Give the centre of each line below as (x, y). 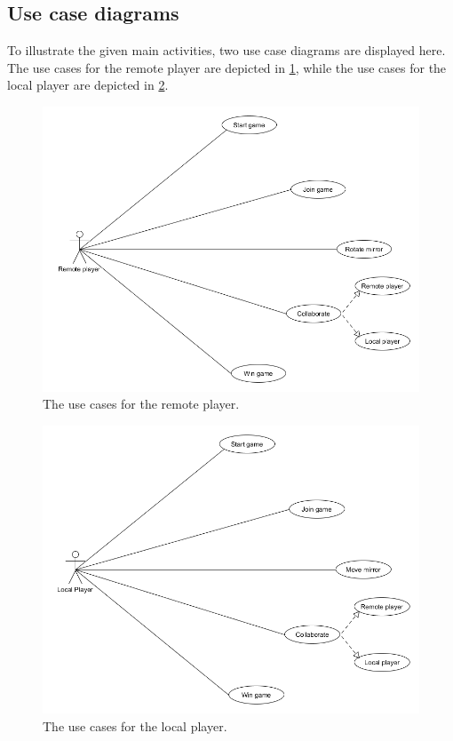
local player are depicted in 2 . (88, 85)
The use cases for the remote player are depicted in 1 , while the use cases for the (227, 67)
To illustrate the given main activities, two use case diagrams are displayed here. (226, 50)
